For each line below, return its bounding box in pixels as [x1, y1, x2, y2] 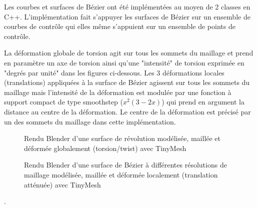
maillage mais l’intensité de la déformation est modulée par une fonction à [4, 86, 231, 97]
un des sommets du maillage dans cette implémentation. [4, 116, 176, 126]
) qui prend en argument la [161, 96, 244, 107]
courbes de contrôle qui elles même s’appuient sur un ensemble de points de [4, 21, 235, 31]
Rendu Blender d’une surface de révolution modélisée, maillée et [24, 133, 221, 143]
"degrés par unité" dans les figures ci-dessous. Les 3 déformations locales [4, 67, 224, 77]
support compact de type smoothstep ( [4, 96, 123, 107]
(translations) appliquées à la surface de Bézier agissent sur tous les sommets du [4, 77, 250, 87]
